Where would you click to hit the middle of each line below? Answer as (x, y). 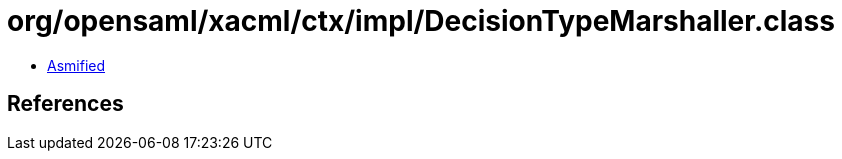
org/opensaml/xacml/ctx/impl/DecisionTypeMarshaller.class (421, 21)
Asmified (76, 65)
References (65, 104)
